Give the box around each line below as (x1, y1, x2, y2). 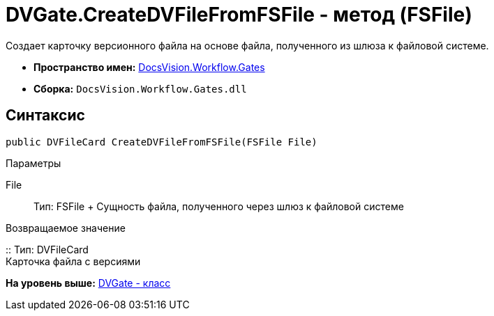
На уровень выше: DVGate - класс (6, 276, 171, 289)
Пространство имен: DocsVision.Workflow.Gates (33, 61, 265, 73)
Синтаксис (6, 106, 85, 125)
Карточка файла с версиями (6, 255, 141, 267)
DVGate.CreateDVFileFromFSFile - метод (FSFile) (6, 3, 472, 26)
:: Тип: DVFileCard (6, 243, 89, 255)
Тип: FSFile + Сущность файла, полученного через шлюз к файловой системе (33, 200, 404, 212)
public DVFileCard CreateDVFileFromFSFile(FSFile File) (6, 136, 317, 148)
